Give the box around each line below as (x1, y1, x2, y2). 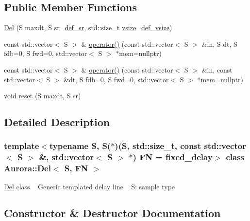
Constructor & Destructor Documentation (4, 205, 221, 220)
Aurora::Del (4, 162, 51, 174)
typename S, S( (49, 140, 111, 152)
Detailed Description (4, 114, 110, 129)
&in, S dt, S (201, 38, 237, 49)
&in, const (201, 64, 233, 74)
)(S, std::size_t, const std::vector (115, 140, 246, 152)
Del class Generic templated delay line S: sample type (4, 181, 175, 191)
